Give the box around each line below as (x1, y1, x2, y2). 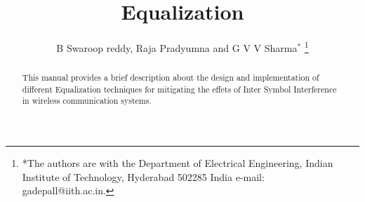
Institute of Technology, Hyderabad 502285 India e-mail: (22, 169, 265, 184)
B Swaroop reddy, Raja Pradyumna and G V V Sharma (56, 40, 298, 55)
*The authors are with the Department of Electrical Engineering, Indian (22, 156, 333, 170)
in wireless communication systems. (22, 95, 152, 107)
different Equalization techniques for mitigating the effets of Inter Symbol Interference (22, 83, 337, 95)
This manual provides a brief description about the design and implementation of (22, 72, 319, 83)
